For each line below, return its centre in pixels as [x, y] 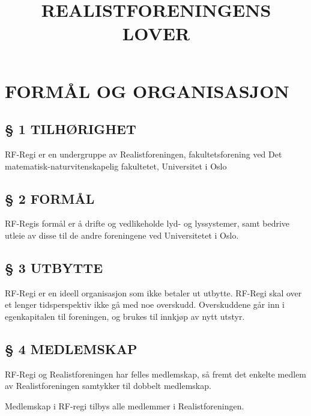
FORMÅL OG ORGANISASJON [147, 90]
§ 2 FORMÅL [50, 198]
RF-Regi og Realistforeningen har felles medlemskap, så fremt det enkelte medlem [156, 374]
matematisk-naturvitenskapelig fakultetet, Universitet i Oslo [116, 166]
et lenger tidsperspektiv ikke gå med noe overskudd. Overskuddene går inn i [145, 304]
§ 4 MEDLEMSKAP [71, 348]
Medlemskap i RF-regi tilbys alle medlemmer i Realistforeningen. [125, 405]
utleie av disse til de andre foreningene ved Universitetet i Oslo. [122, 235]
